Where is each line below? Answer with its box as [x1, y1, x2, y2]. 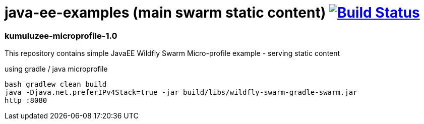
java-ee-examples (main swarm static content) [5, 4, 326, 21]
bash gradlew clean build [5, 80, 107, 89]
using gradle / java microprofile [5, 65, 108, 74]
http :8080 [5, 96, 47, 105]
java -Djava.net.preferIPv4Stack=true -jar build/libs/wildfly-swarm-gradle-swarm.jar [5, 88, 357, 97]
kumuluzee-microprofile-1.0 [5, 30, 117, 41]
